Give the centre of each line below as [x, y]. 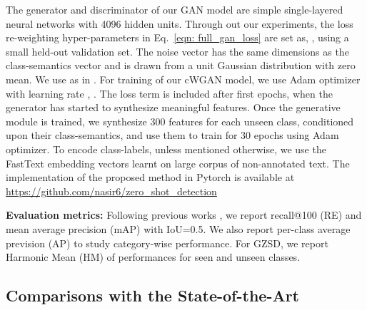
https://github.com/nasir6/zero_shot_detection [111, 191]
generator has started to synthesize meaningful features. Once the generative [173, 107]
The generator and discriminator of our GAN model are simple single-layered [175, 9]
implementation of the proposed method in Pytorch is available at [150, 177]
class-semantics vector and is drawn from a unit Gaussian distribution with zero [181, 65]
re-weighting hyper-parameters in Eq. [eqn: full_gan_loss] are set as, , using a [177, 37]
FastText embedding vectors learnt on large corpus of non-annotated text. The [178, 163]
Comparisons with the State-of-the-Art [153, 295]
